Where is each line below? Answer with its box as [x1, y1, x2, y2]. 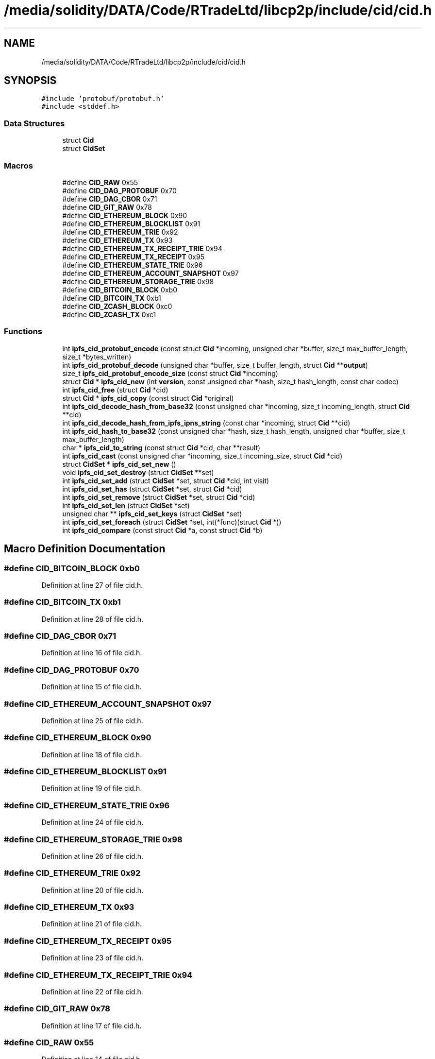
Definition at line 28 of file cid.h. [41, 615, 144, 623]
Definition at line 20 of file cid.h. [41, 886, 144, 894]
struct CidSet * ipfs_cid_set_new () [62, 460, 176, 468]
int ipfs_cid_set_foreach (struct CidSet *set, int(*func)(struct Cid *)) [62, 517, 282, 526]
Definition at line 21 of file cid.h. [41, 920, 142, 928]
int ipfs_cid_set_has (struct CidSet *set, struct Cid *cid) [62, 484, 242, 493]
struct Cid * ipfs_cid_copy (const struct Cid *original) [62, 393, 234, 402]
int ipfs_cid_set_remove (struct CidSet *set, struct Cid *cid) [62, 493, 255, 501]
